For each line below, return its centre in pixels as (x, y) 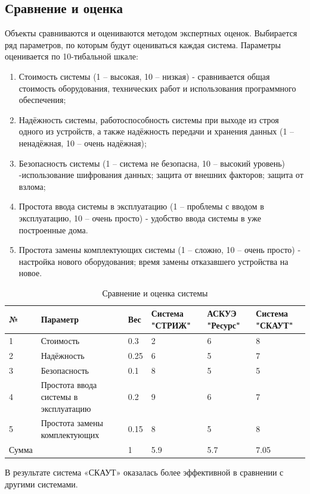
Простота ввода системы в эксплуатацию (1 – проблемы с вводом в (141, 206)
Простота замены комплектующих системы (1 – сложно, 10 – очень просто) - (160, 250)
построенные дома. (53, 229)
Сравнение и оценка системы (155, 293)
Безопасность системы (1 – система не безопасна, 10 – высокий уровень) (152, 163)
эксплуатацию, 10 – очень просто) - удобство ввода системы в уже (140, 218)
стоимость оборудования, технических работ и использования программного (157, 88)
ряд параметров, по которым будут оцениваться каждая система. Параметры (143, 44)
